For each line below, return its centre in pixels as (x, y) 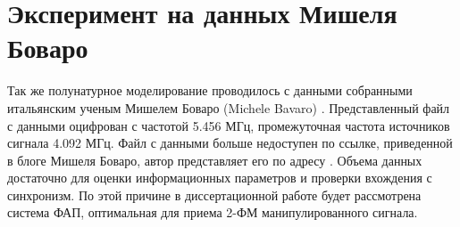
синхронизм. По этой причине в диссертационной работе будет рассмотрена (214, 195)
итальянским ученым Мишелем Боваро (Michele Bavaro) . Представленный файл (229, 107)
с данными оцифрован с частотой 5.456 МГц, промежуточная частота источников (229, 125)
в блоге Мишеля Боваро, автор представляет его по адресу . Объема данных (215, 160)
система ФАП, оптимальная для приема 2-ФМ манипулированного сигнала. (213, 212)
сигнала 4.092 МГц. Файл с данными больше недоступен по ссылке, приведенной (230, 143)
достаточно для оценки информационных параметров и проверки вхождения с (220, 178)
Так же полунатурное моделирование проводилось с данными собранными (210, 90)
